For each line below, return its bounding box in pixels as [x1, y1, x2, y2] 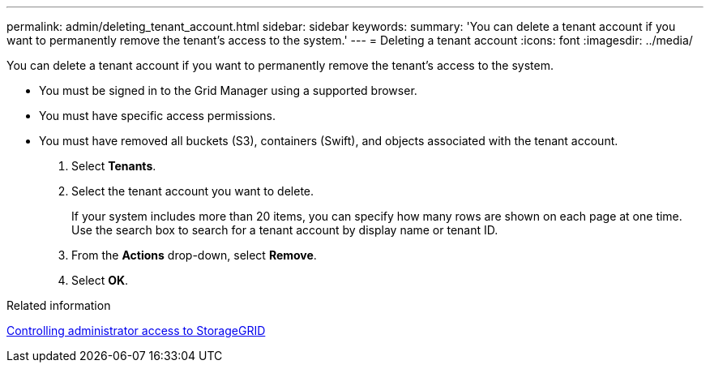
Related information [6, 298, 111, 312]
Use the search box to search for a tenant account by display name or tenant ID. [71, 223, 498, 237]
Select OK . [71, 273, 129, 287]
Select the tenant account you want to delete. [71, 184, 314, 198]
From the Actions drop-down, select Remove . [71, 248, 317, 262]
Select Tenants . [71, 159, 156, 173]
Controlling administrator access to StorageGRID [6, 324, 266, 337]
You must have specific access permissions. [39, 109, 276, 122]
